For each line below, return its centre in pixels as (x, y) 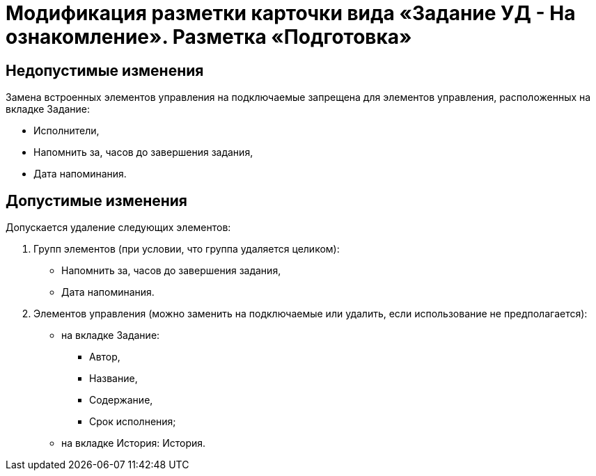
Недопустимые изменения (105, 70)
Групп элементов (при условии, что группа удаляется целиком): (187, 249)
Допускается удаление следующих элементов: (118, 228)
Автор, (105, 357)
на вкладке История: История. (134, 443)
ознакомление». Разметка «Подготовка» (209, 37)
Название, (113, 379)
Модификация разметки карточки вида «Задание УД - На (291, 13)
